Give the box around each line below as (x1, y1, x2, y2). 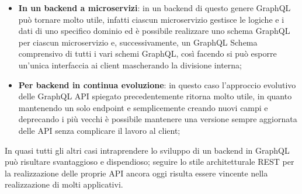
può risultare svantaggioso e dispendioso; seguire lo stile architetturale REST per (5, 155, 294, 168)
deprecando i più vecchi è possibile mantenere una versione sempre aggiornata (18, 113, 297, 125)
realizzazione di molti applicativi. (5, 178, 123, 190)
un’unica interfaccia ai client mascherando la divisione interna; (18, 58, 242, 71)
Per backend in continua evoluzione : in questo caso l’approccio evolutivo (18, 78, 296, 91)
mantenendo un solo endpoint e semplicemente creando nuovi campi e (18, 101, 268, 113)
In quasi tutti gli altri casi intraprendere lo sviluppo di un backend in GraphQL (5, 144, 290, 156)
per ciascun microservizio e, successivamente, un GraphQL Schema (18, 36, 258, 48)
